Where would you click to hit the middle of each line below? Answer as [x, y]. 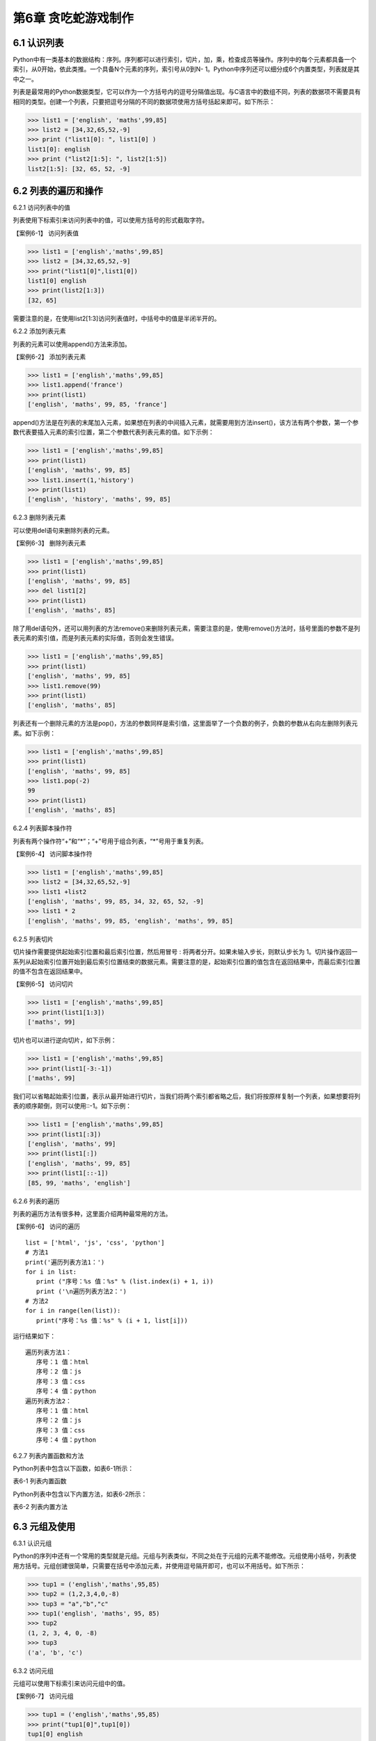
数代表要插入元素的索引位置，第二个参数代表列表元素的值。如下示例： [113, 432]
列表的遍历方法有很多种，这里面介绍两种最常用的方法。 [92, 1213]
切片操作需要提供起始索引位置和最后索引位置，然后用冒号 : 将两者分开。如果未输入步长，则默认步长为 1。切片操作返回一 [185, 952]
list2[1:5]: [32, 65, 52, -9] [79, 169]
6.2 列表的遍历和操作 [58, 190]
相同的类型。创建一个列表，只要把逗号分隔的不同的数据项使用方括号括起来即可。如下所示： [144, 102]
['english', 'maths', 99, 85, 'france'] [97, 405]
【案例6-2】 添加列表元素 [49, 357]
